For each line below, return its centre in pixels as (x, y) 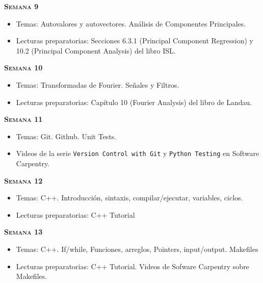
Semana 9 (21, 6)
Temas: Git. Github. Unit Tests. (66, 136)
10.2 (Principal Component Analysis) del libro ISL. (96, 50)
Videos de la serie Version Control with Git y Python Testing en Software (138, 153)
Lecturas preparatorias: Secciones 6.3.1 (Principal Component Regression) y (135, 41)
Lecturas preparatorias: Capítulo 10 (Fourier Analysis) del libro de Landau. (134, 102)
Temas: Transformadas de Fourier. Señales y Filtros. (98, 84)
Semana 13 (23, 232)
